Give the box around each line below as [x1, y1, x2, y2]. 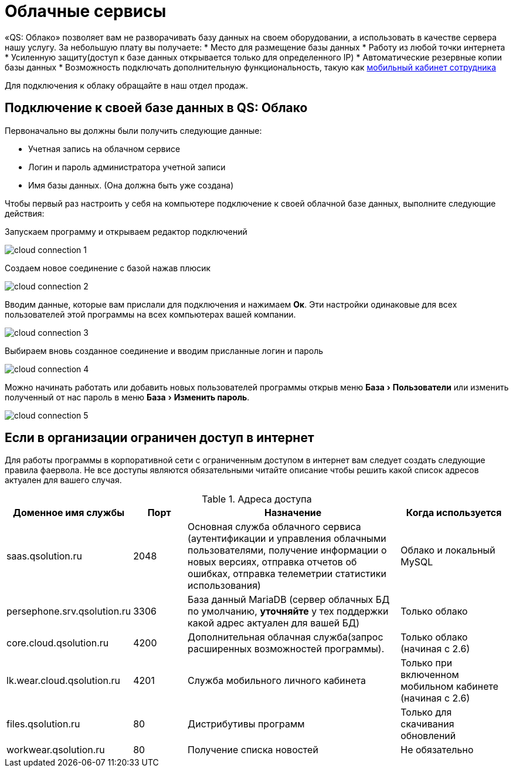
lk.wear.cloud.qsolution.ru [6, 675, 121, 687]
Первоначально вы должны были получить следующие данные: [5, 125, 262, 136]
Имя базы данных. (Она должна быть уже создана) [28, 180, 234, 190]
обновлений [400, 730, 456, 742]
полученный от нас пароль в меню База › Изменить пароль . [5, 392, 250, 402]
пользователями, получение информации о [188, 544, 387, 557]
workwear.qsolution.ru [6, 744, 105, 756]
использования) [188, 579, 261, 592]
